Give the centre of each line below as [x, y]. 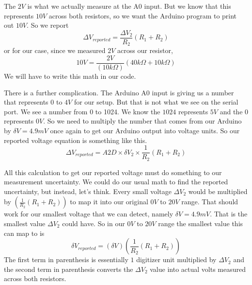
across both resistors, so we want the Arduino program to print [143, 15]
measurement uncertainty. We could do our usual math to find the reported [116, 182]
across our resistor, [145, 50]
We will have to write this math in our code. [70, 76]
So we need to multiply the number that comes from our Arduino [144, 121]
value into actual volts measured [198, 269]
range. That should [210, 202]
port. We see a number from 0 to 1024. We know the [82, 111]
